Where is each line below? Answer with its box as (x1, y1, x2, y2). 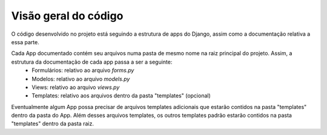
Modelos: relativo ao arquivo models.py (31, 75, 130, 82)
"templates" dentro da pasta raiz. (11, 120, 94, 127)
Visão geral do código (11, 9, 124, 22)
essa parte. (11, 38, 39, 45)
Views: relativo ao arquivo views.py (31, 84, 120, 91)
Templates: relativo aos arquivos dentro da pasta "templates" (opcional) (31, 92, 211, 99)
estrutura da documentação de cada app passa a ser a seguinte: (11, 58, 173, 65)
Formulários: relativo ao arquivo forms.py (31, 67, 134, 74)
